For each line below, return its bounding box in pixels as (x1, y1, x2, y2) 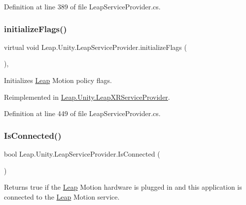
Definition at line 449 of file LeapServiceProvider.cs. (4, 108, 161, 119)
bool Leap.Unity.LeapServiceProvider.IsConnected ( (4, 149, 160, 159)
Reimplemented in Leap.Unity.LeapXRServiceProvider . (4, 91, 170, 102)
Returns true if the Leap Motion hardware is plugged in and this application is (4, 182, 242, 192)
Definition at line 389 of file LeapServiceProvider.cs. (4, 1, 161, 11)
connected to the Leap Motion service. (4, 191, 120, 202)
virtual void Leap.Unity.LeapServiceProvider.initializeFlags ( (4, 41, 187, 52)
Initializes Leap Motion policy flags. (4, 75, 112, 85)
